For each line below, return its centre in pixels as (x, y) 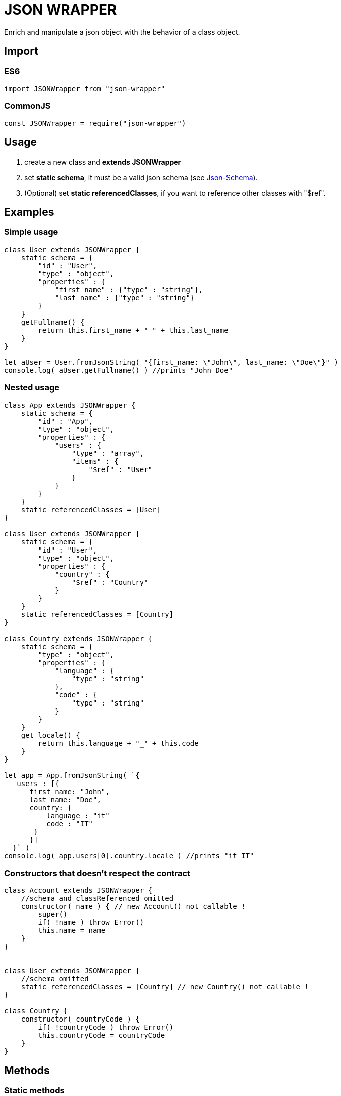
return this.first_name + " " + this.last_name (133, 330)
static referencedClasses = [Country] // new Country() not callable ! (165, 987)
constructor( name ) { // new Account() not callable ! (133, 907)
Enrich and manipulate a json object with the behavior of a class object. (122, 32)
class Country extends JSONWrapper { (78, 638)
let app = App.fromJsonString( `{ (72, 775)
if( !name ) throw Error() (91, 923)
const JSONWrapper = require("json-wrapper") (95, 123)
